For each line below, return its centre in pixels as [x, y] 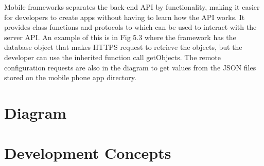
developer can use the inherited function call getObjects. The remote [113, 57]
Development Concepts [88, 153]
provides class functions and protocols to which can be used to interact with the [130, 27]
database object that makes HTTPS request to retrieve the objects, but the [123, 47]
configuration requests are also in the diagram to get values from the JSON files [130, 67]
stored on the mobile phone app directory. [70, 77]
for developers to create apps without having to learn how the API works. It [125, 17]
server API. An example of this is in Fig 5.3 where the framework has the [120, 37]
